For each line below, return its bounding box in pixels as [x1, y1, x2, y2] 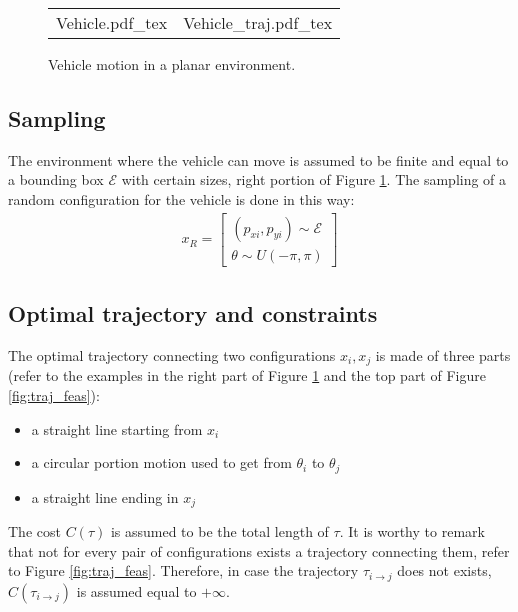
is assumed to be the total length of [110, 521, 329, 542]
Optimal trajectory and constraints [8, 298, 378, 329]
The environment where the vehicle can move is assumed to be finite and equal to [8, 149, 509, 170]
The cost [8, 521, 61, 542]
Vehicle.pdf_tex [56, 11, 168, 34]
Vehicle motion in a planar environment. [48, 54, 296, 74]
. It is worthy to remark [339, 521, 485, 542]
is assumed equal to [76, 580, 197, 601]
